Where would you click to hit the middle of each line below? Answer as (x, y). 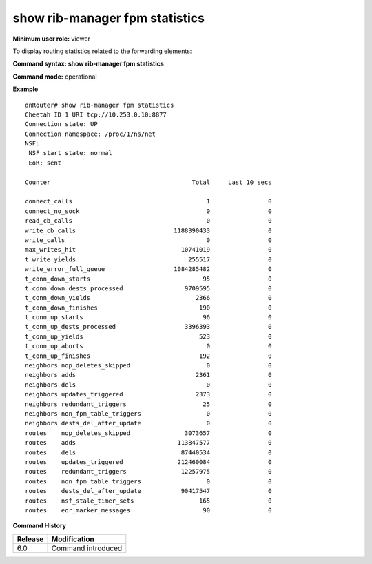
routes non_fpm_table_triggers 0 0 (148, 481)
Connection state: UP (61, 124)
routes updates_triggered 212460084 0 (148, 462)
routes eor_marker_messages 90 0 (148, 510)
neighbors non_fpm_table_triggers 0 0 (148, 414)
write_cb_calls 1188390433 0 (148, 230)
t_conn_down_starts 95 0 (148, 279)
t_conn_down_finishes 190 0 (148, 308)
